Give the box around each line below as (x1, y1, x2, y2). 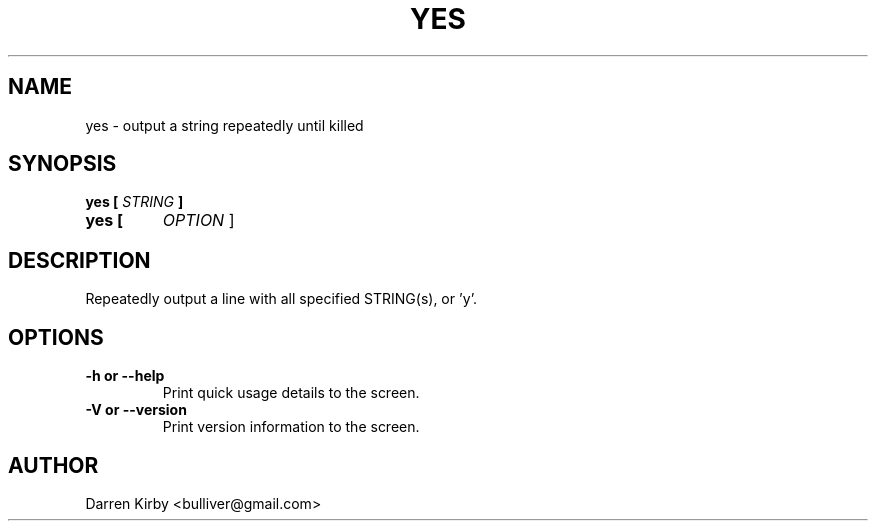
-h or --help (85, 367, 165, 385)
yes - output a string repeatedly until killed (85, 116, 364, 134)
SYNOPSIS (8, 151, 117, 177)
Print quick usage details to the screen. (162, 384, 420, 402)
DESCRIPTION (8, 247, 151, 273)
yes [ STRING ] (85, 193, 184, 211)
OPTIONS (8, 324, 104, 350)
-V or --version (85, 401, 187, 419)
